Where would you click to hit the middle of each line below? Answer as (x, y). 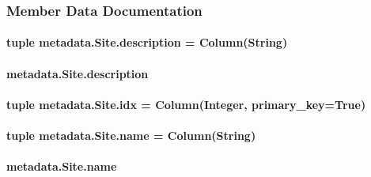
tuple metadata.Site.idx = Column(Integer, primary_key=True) (186, 104)
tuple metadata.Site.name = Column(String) (131, 135)
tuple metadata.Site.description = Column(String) (147, 42)
